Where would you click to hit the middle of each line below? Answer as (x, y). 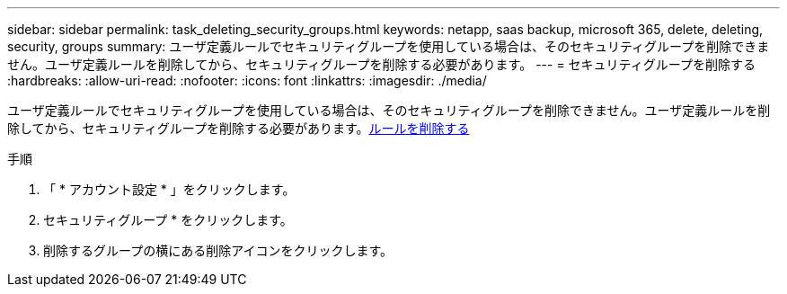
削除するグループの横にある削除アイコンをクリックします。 (218, 250)
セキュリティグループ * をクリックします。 (168, 220)
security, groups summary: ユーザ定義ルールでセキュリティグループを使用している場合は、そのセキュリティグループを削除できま (389, 46)
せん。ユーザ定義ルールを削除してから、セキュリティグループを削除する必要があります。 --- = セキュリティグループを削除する (381, 64)
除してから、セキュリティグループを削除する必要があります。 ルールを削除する (239, 128)
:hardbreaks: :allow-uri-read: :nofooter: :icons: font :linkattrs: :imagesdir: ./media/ (247, 80)
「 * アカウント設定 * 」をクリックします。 (169, 189)
